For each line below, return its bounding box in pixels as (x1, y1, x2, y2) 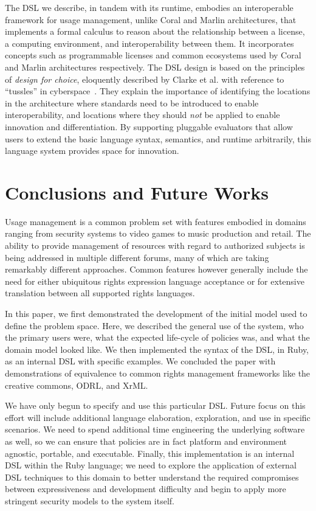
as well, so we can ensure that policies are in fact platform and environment (5, 434, 287, 447)
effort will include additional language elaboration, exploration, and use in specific (5, 411, 311, 423)
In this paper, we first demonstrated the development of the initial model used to (5, 307, 307, 319)
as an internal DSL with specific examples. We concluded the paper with (5, 355, 276, 367)
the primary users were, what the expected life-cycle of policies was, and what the (5, 331, 310, 344)
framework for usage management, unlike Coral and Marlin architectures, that (5, 13, 297, 26)
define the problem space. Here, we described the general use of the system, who (5, 319, 304, 332)
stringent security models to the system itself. (5, 494, 174, 507)
